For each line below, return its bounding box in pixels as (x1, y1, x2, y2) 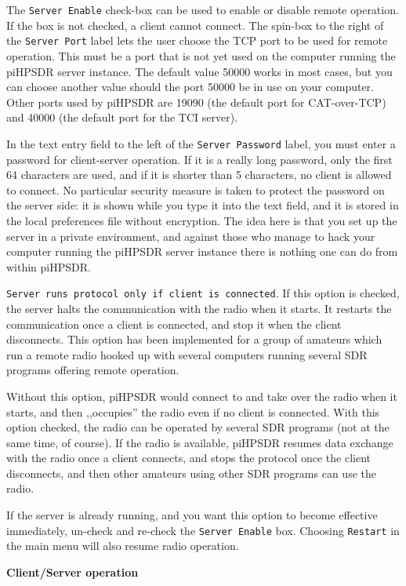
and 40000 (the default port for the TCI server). (6, 109, 238, 126)
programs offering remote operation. (6, 362, 179, 378)
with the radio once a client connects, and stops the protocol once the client (6, 450, 371, 466)
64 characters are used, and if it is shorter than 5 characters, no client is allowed (6, 166, 392, 183)
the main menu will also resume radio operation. (6, 537, 239, 554)
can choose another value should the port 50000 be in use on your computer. (6, 78, 374, 95)
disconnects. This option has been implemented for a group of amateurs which (6, 331, 382, 348)
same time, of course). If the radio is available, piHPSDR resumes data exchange (6, 434, 393, 450)
